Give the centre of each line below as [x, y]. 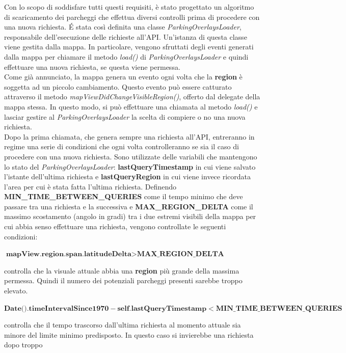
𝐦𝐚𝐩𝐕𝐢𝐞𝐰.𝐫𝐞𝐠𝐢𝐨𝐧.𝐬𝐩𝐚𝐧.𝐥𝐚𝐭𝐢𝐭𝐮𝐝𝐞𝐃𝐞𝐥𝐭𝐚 [69, 254]
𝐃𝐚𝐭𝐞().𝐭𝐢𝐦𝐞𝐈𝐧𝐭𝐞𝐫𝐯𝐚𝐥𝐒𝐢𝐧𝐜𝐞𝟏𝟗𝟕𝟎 [57, 308]
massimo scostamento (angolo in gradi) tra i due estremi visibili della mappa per [130, 216]
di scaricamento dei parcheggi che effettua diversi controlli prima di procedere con [132, 17]
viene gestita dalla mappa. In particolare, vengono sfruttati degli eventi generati [129, 47]
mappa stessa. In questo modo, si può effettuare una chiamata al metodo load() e [131, 106]
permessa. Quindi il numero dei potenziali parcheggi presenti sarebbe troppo [123, 280]
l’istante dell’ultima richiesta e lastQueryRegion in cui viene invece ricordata [128, 176]
